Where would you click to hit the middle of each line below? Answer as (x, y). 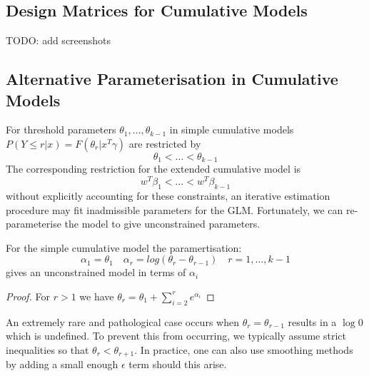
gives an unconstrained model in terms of (96, 272)
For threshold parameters (61, 129)
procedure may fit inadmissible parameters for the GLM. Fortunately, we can (175, 209)
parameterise (34, 224)
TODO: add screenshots (59, 40)
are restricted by (165, 143)
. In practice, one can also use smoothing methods (244, 349)
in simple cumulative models (232, 129)
